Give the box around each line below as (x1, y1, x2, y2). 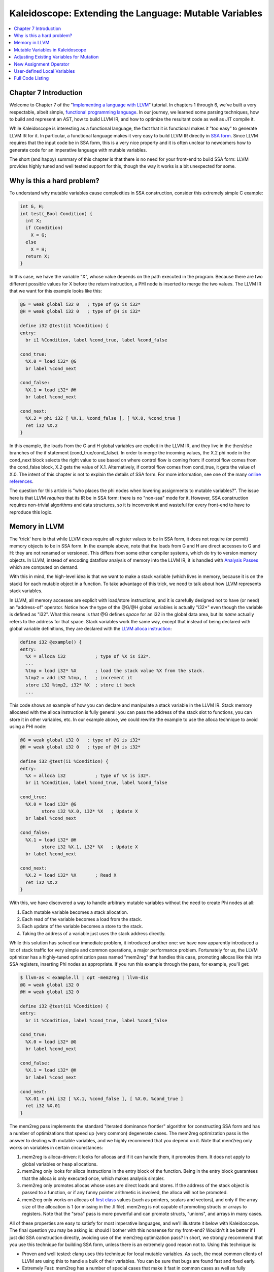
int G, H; (20, 204, 45, 210)
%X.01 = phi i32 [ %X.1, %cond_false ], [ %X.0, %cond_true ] (25, 1096, 184, 1102)
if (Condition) (25, 225, 63, 231)
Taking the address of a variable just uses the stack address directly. (22, 930, 166, 936)
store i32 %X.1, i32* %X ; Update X (41, 844, 138, 850)
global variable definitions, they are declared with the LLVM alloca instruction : (9, 626, 172, 632)
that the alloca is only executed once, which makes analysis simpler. (22, 1175, 165, 1181)
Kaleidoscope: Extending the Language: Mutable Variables (9, 8, 262, 19)
